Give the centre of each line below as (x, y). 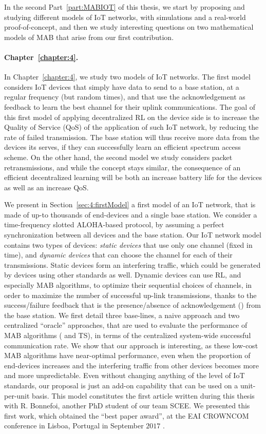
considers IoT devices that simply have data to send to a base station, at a (122, 86)
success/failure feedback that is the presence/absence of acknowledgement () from (132, 305)
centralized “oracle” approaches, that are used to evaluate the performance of (126, 325)
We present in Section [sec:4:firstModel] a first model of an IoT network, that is (130, 204)
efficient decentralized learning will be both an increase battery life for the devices (133, 177)
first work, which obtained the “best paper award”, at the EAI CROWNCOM (127, 415)
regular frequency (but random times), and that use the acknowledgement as (125, 97)
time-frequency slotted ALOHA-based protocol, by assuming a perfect (114, 224)
